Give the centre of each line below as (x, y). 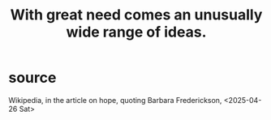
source (32, 78)
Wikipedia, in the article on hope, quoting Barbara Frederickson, (115, 100)
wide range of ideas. (136, 32)
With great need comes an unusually (136, 15)
